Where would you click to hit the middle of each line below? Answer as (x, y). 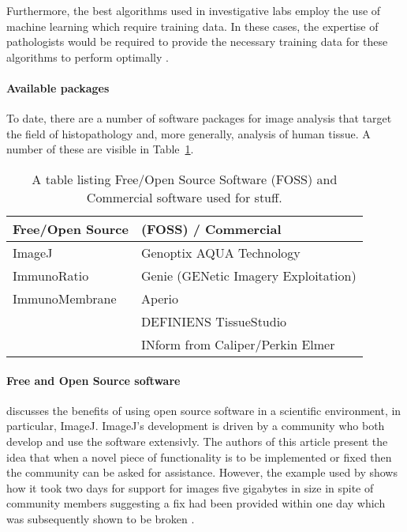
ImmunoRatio (51, 275)
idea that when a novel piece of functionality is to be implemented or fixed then (199, 457)
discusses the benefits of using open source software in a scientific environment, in (204, 410)
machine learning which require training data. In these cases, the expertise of (192, 26)
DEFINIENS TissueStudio (214, 321)
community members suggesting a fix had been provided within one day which (196, 503)
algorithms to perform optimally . (88, 57)
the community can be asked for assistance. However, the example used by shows (202, 472)
